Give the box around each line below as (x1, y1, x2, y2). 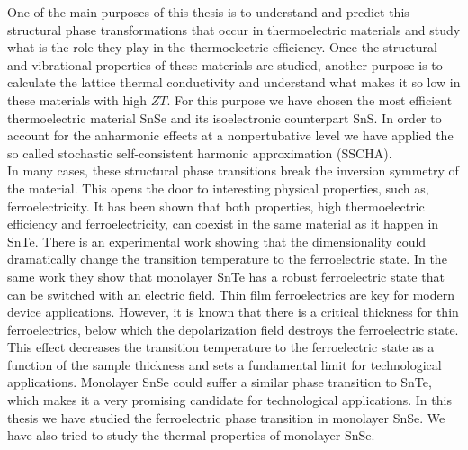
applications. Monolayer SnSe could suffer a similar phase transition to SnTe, (7, 373, 432, 391)
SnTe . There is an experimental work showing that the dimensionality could (7, 231, 427, 250)
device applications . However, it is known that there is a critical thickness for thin (7, 302, 459, 321)
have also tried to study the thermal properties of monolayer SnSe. (7, 426, 375, 445)
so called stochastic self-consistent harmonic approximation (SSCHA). (7, 143, 392, 162)
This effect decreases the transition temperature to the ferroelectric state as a (7, 337, 435, 356)
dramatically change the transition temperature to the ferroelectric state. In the (7, 249, 447, 268)
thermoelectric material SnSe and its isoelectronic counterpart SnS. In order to (7, 108, 442, 127)
